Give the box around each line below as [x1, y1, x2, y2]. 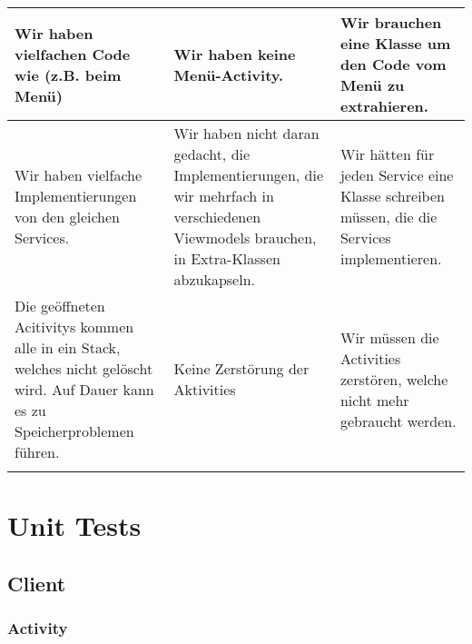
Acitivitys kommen [15, 316, 134, 337]
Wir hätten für [339, 144, 435, 164]
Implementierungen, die [173, 164, 324, 185]
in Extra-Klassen [173, 248, 280, 269]
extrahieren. [339, 95, 428, 116]
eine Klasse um [339, 33, 451, 54]
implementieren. [339, 248, 442, 269]
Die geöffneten [15, 295, 105, 316]
